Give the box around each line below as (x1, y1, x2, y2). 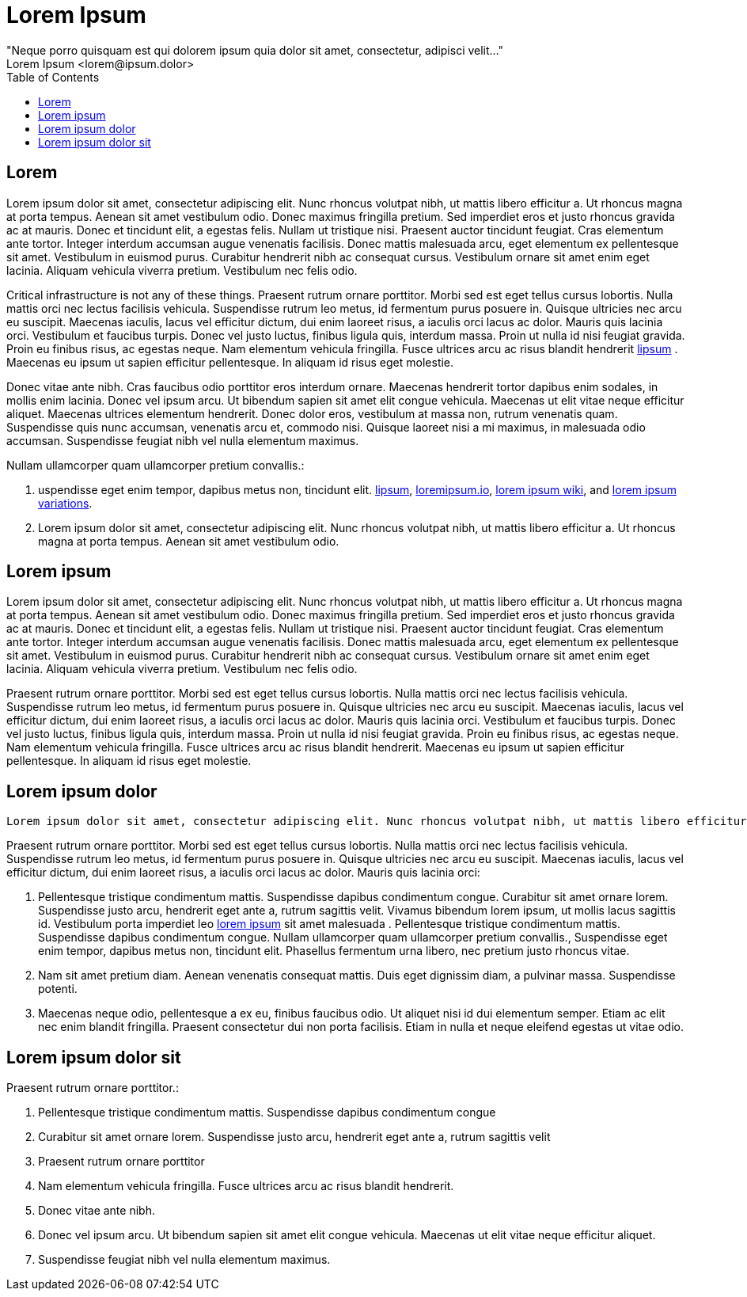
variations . (38, 496, 93, 510)
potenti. (38, 982, 78, 996)
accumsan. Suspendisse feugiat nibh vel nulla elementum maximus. (6, 433, 359, 447)
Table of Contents (6, 70, 100, 84)
